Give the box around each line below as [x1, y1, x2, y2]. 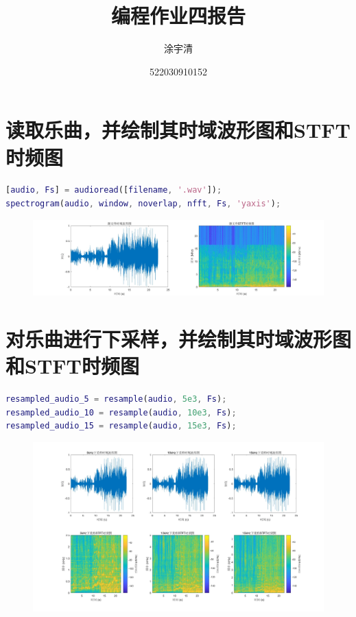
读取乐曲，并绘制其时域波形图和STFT [5, 116, 351, 144]
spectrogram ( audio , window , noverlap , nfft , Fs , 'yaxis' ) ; [5, 199, 281, 209]
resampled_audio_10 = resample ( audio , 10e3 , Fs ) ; [5, 407, 237, 418]
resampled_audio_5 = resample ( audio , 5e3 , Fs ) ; [5, 394, 227, 404]
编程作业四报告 [110, 1, 246, 29]
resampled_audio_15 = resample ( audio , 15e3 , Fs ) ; [5, 421, 237, 431]
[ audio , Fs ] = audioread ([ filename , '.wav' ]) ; [5, 185, 222, 195]
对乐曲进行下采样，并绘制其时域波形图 [5, 324, 352, 352]
